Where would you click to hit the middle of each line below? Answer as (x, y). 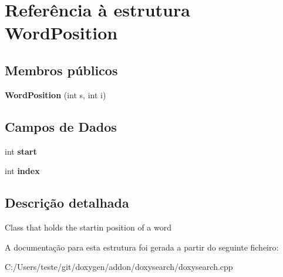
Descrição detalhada (67, 203)
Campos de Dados (61, 126)
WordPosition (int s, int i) (55, 94)
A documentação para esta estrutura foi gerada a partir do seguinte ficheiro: (142, 247)
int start (21, 151)
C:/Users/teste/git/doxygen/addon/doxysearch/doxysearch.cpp (119, 267)
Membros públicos (61, 70)
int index (22, 171)
